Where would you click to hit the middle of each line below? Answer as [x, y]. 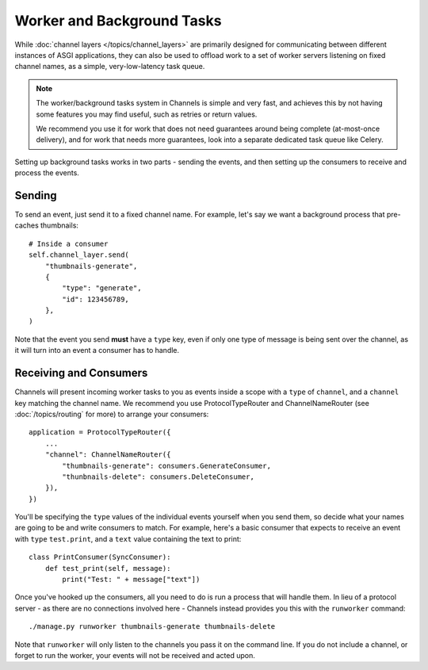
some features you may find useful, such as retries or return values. [147, 114]
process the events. [47, 173]
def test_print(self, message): [108, 568]
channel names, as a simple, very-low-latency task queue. [110, 67]
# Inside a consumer [69, 243]
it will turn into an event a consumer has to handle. [97, 350]
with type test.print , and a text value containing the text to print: [128, 538]
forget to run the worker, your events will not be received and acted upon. [135, 655]
